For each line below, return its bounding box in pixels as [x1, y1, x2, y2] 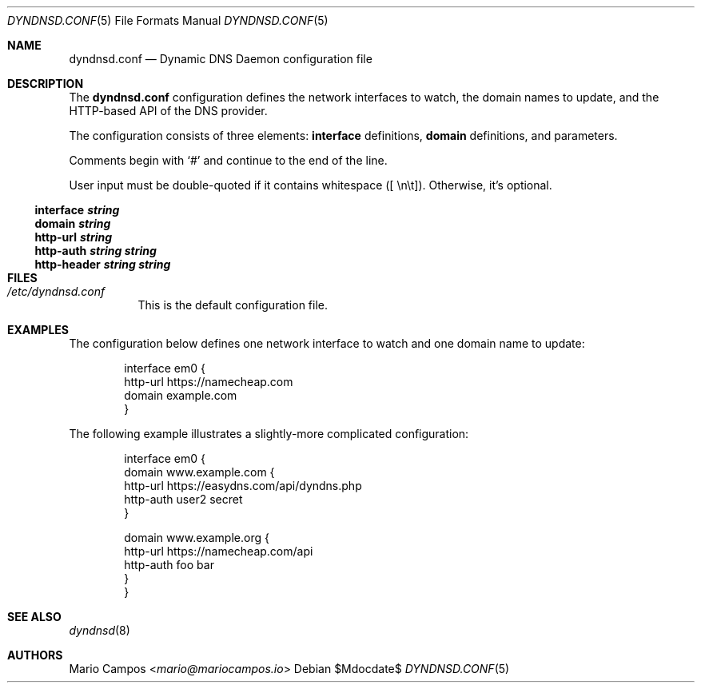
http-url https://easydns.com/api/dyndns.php [124, 479, 362, 492]
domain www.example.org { [124, 531, 269, 544]
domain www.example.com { [124, 465, 275, 479]
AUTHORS [7, 648, 63, 662]
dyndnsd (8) [69, 623, 130, 637]
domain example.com [124, 388, 237, 402]
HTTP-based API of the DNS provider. [69, 104, 268, 117]
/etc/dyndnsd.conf [7, 285, 106, 298]
